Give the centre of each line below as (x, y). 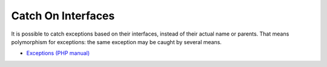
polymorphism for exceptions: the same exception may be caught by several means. (117, 42)
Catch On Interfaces (63, 16)
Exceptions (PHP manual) (58, 53)
